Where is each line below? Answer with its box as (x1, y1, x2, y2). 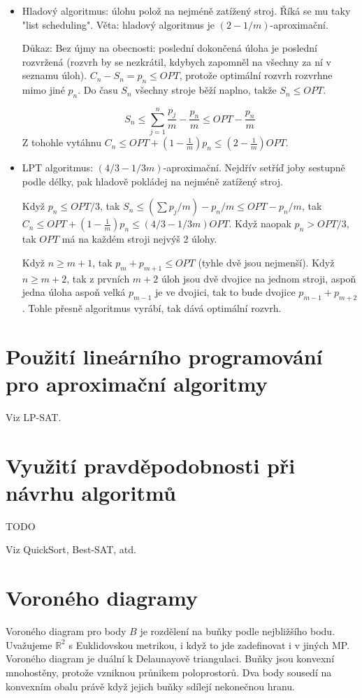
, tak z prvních (66, 271, 130, 285)
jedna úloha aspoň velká (22, 285, 126, 299)
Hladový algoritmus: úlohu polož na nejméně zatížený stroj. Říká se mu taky (22, 3, 351, 17)
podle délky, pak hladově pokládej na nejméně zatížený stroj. (22, 173, 283, 188)
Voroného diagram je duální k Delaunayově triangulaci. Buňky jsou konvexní (6, 651, 335, 666)
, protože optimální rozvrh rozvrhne (179, 68, 333, 83)
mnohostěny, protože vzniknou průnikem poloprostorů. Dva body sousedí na (6, 664, 332, 679)
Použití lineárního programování (6, 341, 323, 370)
